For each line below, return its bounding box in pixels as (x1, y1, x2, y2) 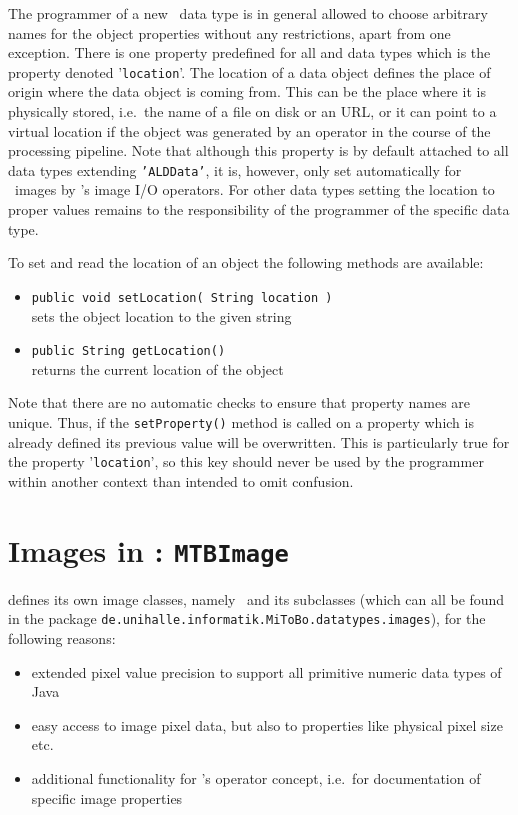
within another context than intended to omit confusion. (8, 470, 354, 491)
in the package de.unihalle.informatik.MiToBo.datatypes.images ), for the (8, 608, 486, 629)
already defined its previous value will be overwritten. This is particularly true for (8, 431, 510, 452)
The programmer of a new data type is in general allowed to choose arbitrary (8, 3, 488, 23)
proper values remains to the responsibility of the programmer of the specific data (8, 199, 510, 220)
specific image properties (31, 787, 183, 808)
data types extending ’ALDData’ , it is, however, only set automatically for (8, 159, 462, 180)
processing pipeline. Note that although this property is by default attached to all (8, 140, 509, 161)
